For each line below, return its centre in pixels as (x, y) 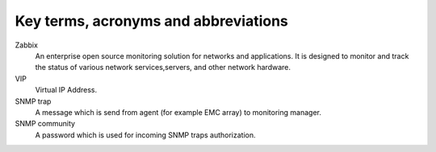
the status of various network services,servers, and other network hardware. (163, 68)
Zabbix (26, 45)
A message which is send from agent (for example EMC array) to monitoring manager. (178, 112)
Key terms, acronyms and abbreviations (151, 21)
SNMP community (45, 124)
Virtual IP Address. (66, 90)
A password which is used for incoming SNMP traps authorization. (145, 135)
